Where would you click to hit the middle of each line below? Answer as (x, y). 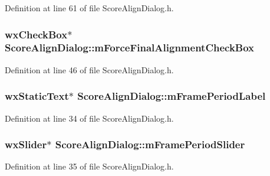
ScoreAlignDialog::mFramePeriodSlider (150, 144)
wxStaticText (37, 96)
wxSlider (26, 144)
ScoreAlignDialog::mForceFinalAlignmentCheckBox (130, 48)
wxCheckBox (36, 34)
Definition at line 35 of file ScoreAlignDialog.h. (89, 166)
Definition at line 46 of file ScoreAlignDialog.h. (89, 69)
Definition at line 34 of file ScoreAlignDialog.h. (89, 118)
